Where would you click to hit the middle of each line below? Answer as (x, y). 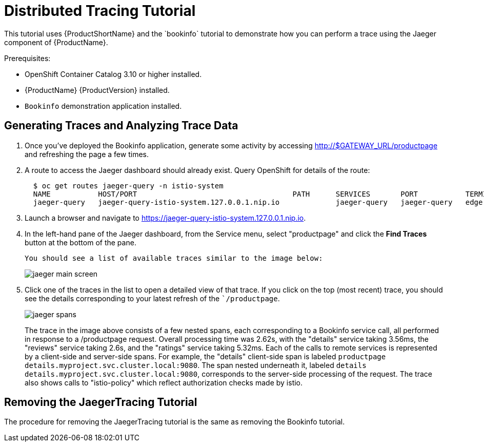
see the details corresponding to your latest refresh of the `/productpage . (152, 298)
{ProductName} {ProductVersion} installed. (97, 90)
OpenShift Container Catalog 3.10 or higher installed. (113, 74)
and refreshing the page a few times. (87, 154)
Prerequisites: (27, 58)
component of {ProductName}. (56, 42)
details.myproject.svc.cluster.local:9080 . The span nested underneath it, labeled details (196, 365)
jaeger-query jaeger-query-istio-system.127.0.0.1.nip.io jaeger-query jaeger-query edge (258, 202)
